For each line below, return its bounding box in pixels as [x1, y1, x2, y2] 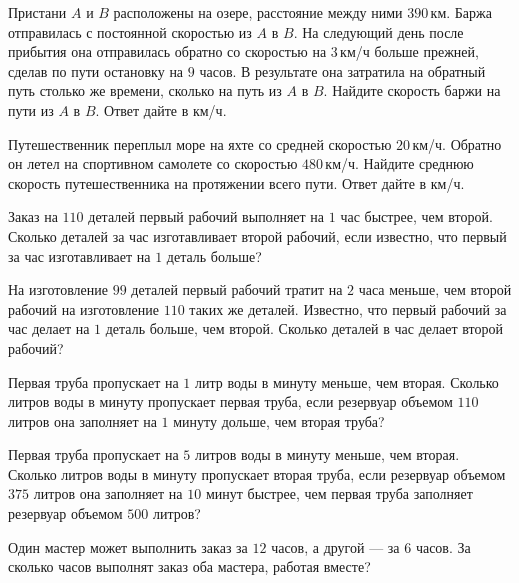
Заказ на [8, 206, 58, 227]
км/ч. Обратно [412, 133, 502, 154]
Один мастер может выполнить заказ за [8, 536, 248, 557]
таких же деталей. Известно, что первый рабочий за [189, 298, 507, 319]
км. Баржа [430, 2, 492, 22]
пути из [8, 99, 54, 120]
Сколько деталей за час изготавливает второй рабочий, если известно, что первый [8, 225, 507, 246]
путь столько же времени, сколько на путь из [8, 80, 282, 101]
